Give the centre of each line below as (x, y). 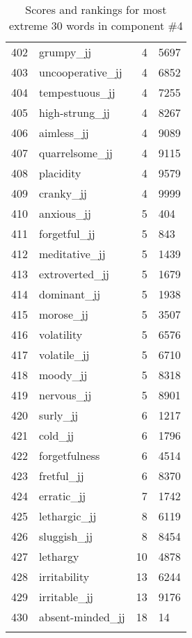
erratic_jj (63, 496)
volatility (61, 334)
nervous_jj (65, 395)
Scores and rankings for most (96, 9)
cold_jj (57, 435)
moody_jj (63, 375)
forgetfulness (70, 455)
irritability (64, 576)
